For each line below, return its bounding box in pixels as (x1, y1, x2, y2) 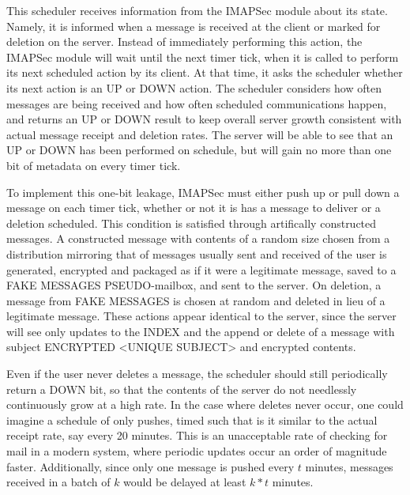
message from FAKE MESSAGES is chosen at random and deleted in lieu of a (6, 292, 386, 308)
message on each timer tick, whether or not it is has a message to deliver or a (6, 199, 381, 216)
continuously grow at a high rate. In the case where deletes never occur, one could (6, 396, 404, 413)
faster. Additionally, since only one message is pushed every (6, 458, 295, 474)
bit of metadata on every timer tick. (6, 157, 181, 173)
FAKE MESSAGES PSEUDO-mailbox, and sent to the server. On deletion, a (6, 277, 382, 293)
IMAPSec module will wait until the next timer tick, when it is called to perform (6, 48, 399, 65)
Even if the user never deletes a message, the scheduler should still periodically (6, 365, 388, 382)
